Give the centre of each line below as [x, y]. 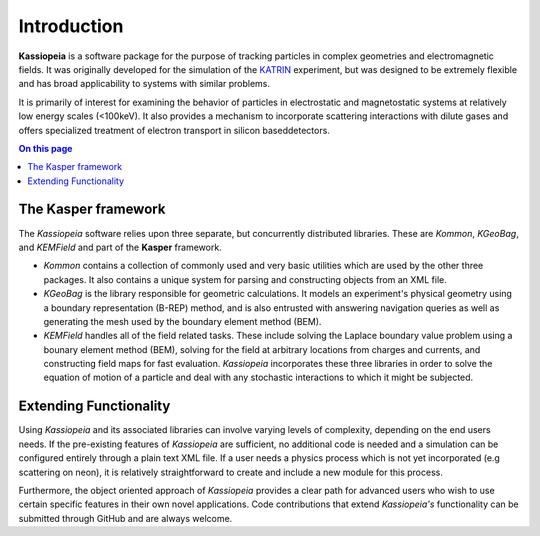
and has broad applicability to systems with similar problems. [144, 84]
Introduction [71, 26]
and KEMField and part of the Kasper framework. [120, 247]
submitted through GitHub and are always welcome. [125, 518]
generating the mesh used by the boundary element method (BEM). [182, 321]
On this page [45, 148]
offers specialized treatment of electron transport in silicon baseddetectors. [174, 130]
